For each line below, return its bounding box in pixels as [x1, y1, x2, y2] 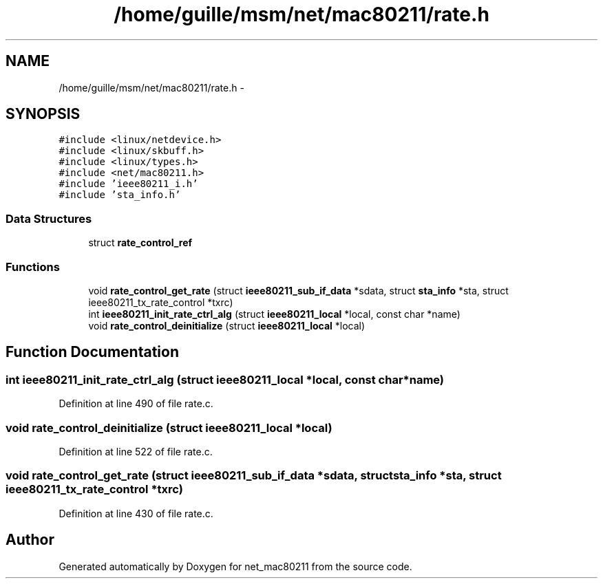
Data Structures [6, 211, 92, 226]
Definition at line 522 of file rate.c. [59, 445, 213, 457]
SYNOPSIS [6, 105, 81, 123]
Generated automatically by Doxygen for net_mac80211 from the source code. [59, 560, 412, 572]
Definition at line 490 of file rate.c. [59, 398, 213, 410]
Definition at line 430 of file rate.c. [59, 507, 213, 519]
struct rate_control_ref [88, 237, 193, 249]
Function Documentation [6, 343, 179, 361]
